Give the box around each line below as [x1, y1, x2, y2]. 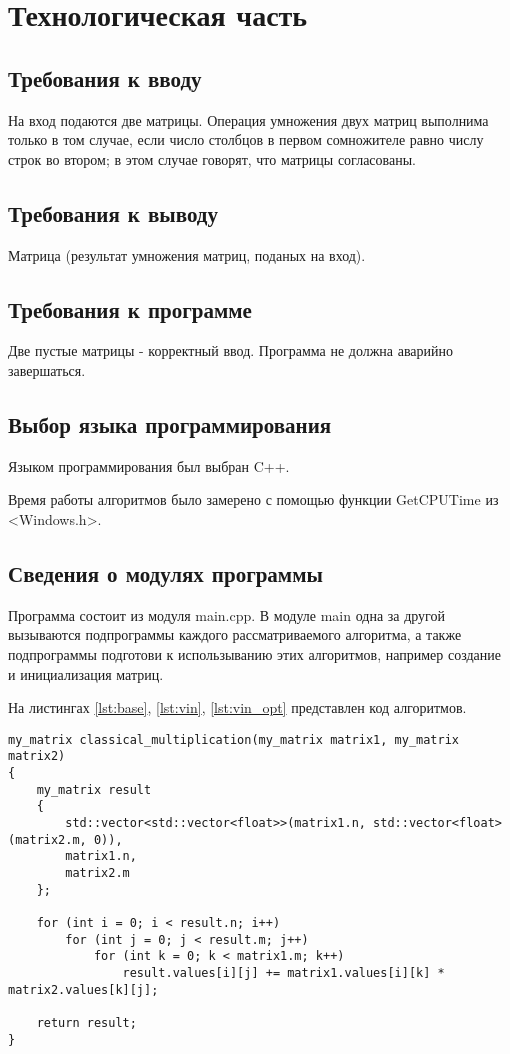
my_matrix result [36, 782, 152, 797]
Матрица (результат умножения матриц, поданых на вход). [8, 244, 366, 265]
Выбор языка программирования [8, 408, 332, 439]
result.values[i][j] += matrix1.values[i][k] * [122, 965, 445, 980]
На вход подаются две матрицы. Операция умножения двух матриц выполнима [8, 109, 489, 130]
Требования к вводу [8, 62, 202, 93]
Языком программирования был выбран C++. [8, 455, 290, 476]
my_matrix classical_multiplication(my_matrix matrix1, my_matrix [8, 732, 460, 747]
